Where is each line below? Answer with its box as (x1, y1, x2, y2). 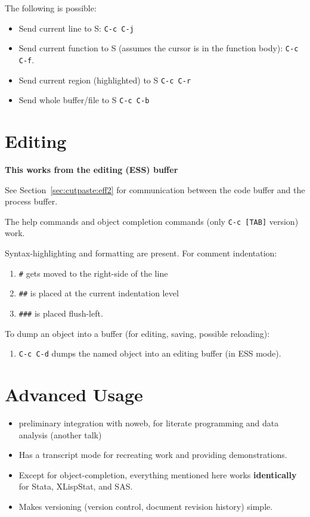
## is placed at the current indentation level (18, 287, 179, 299)
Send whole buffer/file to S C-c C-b (18, 94, 150, 106)
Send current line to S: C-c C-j (18, 21, 134, 34)
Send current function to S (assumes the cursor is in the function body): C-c (18, 42, 299, 54)
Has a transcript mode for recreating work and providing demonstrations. (18, 448, 287, 461)
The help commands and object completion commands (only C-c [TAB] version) (5, 215, 299, 227)
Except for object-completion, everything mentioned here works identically (18, 468, 297, 481)
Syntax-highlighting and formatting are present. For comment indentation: (5, 247, 277, 259)
